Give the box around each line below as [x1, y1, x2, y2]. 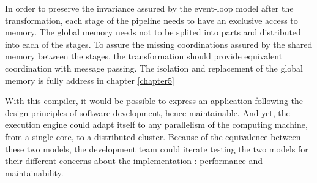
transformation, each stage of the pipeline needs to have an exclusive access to [5, 13, 298, 26]
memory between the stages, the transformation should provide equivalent [5, 50, 283, 62]
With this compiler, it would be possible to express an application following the [5, 94, 303, 107]
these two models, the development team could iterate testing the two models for [5, 142, 308, 155]
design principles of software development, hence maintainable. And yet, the [5, 106, 290, 119]
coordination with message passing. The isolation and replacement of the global [5, 61, 303, 74]
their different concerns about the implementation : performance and [5, 154, 263, 167]
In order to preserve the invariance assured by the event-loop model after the [5, 2, 294, 14]
